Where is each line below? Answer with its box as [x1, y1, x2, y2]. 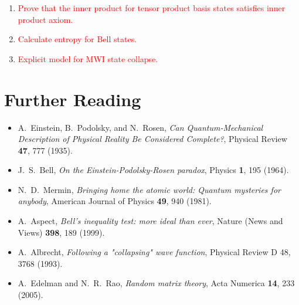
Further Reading [4, 87, 141, 111]
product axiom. [18, 13, 73, 25]
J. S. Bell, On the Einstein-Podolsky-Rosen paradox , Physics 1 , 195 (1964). [18, 164, 289, 176]
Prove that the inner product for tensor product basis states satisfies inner [18, 2, 286, 13]
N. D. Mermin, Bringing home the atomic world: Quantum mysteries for [18, 183, 281, 195]
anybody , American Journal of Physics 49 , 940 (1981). [18, 195, 212, 207]
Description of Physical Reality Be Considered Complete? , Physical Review [18, 133, 287, 145]
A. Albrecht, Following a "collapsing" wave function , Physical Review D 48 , [18, 246, 291, 258]
